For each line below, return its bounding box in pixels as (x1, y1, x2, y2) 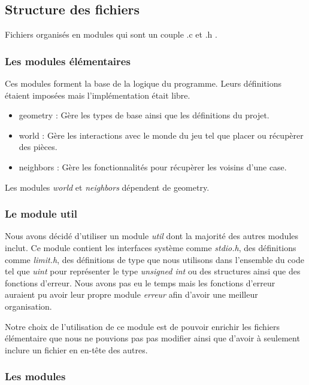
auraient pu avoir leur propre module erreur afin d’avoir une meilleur (5, 288, 258, 301)
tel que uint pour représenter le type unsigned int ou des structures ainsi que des (5, 265, 301, 277)
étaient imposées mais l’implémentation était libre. (5, 88, 190, 101)
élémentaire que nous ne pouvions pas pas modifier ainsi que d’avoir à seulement (5, 332, 300, 344)
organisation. (5, 300, 52, 312)
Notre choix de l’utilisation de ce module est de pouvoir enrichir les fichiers (5, 320, 280, 332)
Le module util (5, 206, 78, 221)
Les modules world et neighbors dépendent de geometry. (5, 181, 210, 193)
